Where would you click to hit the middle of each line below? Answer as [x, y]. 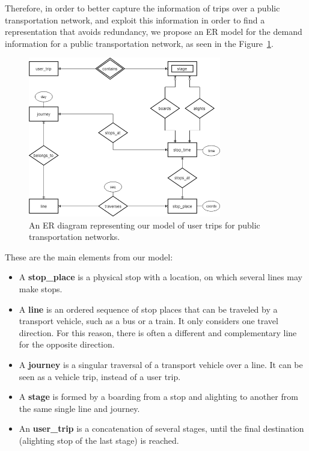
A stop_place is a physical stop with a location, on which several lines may [161, 277]
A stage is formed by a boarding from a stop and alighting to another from [158, 397]
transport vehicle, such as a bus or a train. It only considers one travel [148, 321]
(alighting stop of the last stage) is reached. [99, 440]
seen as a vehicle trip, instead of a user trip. [100, 376]
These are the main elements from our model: [89, 256]
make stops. [41, 288]
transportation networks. [75, 237]
